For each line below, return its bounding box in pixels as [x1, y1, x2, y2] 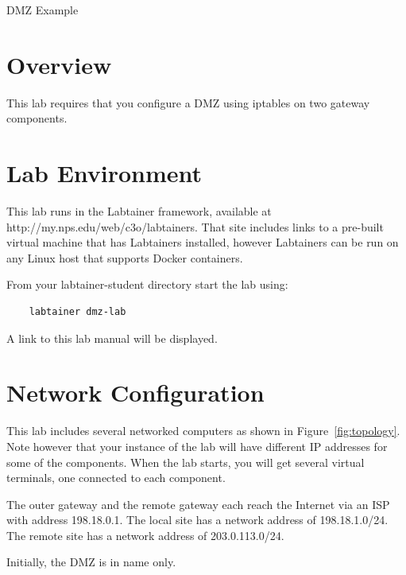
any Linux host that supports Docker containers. [6, 249, 243, 266]
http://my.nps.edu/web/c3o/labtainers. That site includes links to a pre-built [6, 218, 384, 235]
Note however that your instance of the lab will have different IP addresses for [6, 437, 388, 454]
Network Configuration [6, 376, 265, 409]
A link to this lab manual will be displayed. [6, 329, 218, 346]
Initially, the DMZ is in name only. [6, 554, 176, 570]
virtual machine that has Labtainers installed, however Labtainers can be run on [6, 234, 399, 251]
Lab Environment [6, 157, 203, 189]
